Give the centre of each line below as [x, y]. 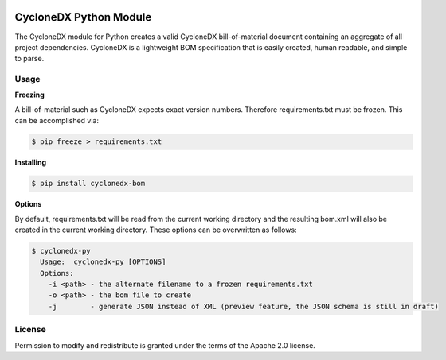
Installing [31, 162]
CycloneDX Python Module [83, 17]
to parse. [29, 59]
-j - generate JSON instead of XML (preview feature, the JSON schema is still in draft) [244, 306]
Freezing [30, 95]
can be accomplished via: [57, 121]
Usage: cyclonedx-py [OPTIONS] [103, 262]
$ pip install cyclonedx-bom [88, 184]
